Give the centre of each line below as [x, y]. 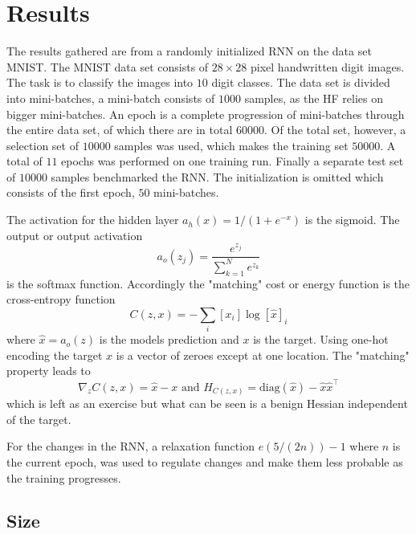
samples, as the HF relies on [314, 98]
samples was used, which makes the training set [231, 145]
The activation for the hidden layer [93, 220]
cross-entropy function [61, 299]
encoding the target [55, 355]
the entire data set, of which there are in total [120, 130]
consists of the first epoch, [71, 192]
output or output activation [75, 235]
